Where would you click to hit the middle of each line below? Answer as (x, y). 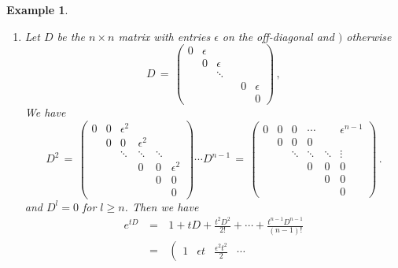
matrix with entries (164, 36)
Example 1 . (37, 9)
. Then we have (162, 206)
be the (71, 36)
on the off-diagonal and (278, 36)
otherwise (369, 36)
